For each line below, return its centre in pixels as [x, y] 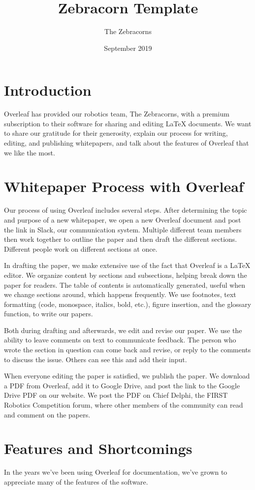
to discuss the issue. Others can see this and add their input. [96, 359]
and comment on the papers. [47, 414]
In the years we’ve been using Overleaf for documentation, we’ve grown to [116, 472]
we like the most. [30, 152]
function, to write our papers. [48, 314]
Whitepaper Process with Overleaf [124, 186]
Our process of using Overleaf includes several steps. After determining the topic [126, 210]
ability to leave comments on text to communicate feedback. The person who [120, 340]
